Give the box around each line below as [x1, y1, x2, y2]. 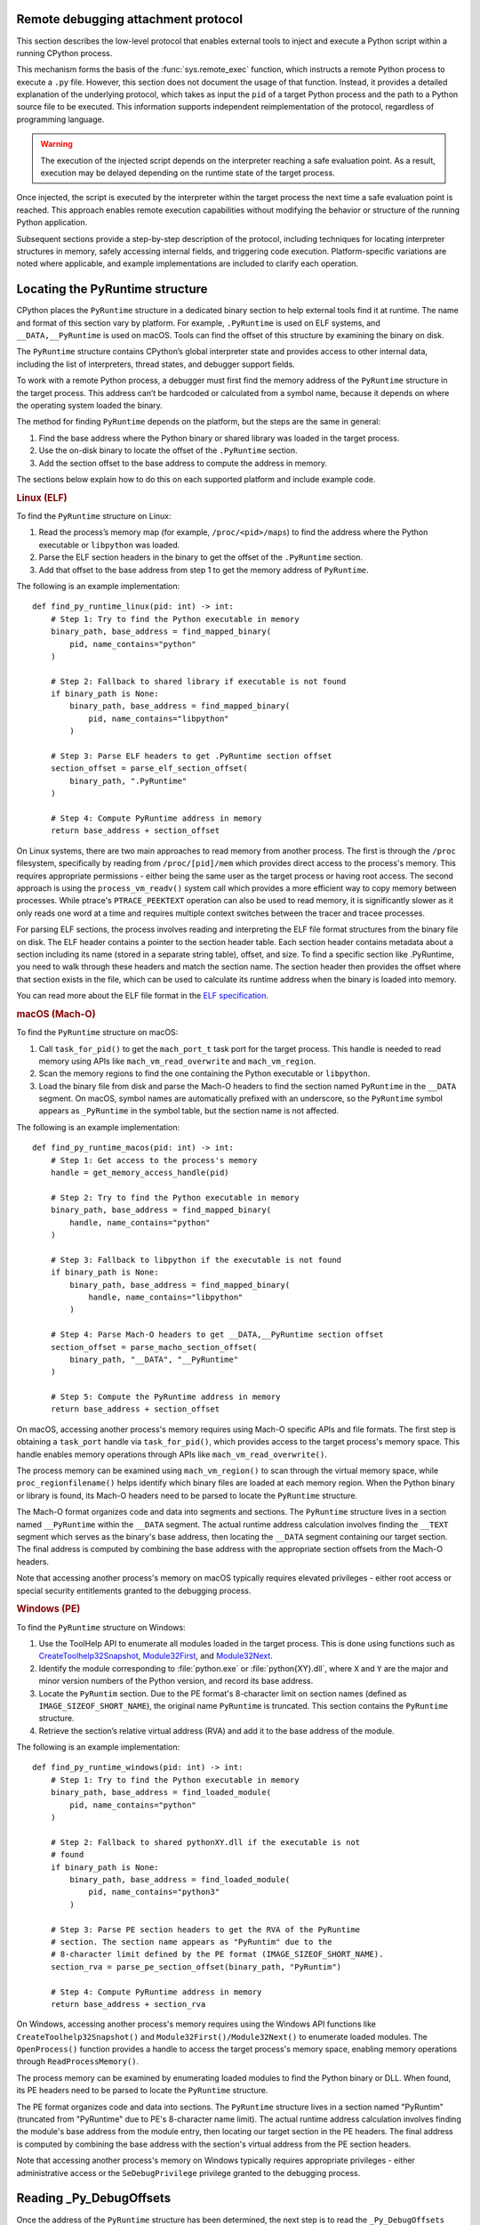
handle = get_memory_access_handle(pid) [50, 1168, 230, 1178]
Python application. [16, 217, 88, 228]
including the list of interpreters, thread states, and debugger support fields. [16, 359, 295, 369]
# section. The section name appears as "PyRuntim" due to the [50, 1937, 332, 1946]
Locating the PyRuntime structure [16, 281, 208, 297]
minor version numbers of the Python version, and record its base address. [38, 1676, 314, 1687]
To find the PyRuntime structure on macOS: [16, 1027, 179, 1038]
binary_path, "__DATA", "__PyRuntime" [69, 1354, 239, 1364]
